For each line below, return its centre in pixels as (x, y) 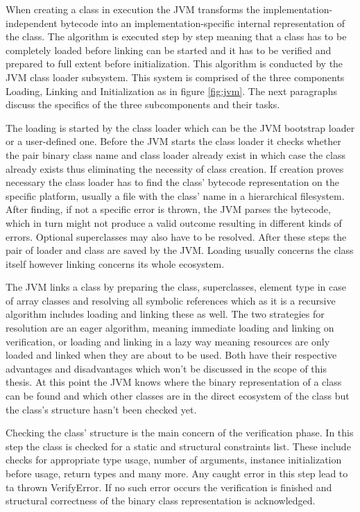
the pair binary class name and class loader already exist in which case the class (175, 154)
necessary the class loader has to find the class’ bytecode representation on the (172, 182)
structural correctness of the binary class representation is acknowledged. (161, 501)
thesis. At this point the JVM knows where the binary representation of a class (174, 382)
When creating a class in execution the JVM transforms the (133, 9)
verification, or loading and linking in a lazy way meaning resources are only (168, 341)
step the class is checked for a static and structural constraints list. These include (178, 446)
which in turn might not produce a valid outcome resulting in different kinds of (174, 222)
